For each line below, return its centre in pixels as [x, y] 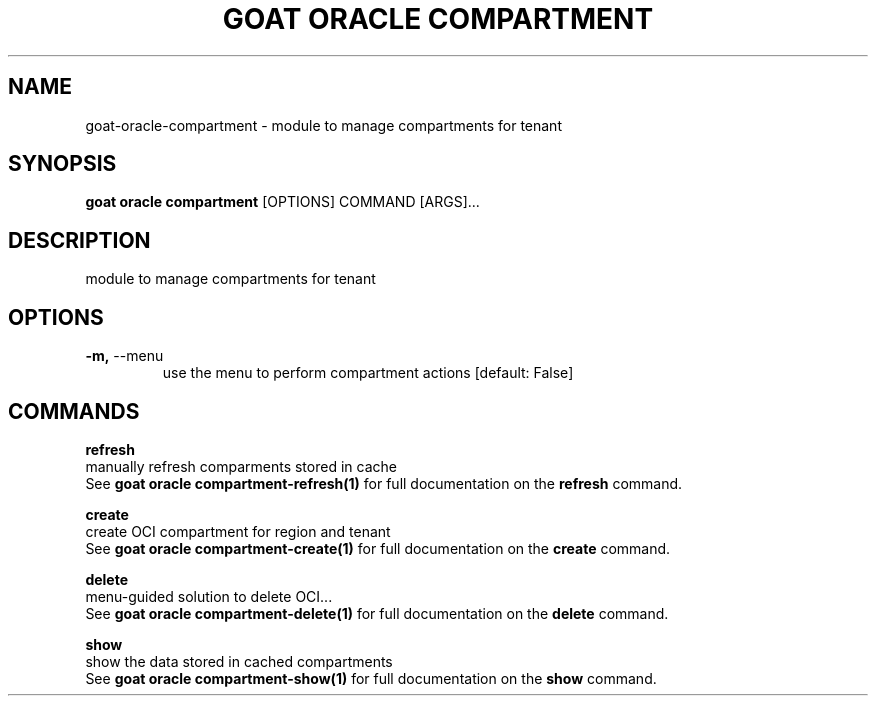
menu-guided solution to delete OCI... [209, 596]
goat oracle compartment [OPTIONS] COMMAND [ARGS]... [282, 202]
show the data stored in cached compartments [239, 661]
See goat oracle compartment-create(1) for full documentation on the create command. [378, 548]
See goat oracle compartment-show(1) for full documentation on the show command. [371, 678]
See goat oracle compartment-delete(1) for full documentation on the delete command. [377, 613]
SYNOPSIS [62, 164]
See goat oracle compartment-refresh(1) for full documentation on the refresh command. [384, 483]
